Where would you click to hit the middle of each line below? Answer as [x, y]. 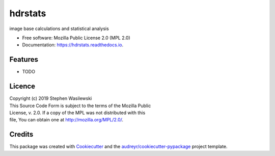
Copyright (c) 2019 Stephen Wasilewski [51, 98]
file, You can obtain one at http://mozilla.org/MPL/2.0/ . [66, 120]
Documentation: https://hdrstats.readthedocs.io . [73, 45]
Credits [21, 134]
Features [24, 59]
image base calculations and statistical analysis [59, 29]
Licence [22, 86]
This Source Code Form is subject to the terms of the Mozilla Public [80, 106]
